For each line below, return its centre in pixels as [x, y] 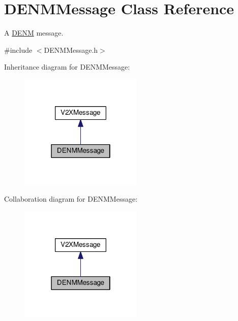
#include [18, 50]
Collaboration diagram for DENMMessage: [71, 199]
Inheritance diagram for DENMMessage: [67, 67]
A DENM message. [34, 33]
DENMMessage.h [71, 50]
